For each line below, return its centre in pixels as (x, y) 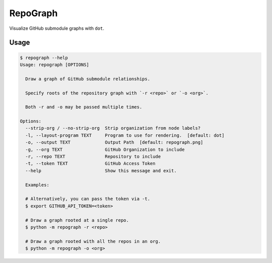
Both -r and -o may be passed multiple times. (84, 107)
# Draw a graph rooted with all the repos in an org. (93, 241)
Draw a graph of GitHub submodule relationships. (88, 79)
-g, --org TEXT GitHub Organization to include (105, 149)
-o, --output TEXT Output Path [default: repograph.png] (114, 142)
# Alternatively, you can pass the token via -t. (88, 199)
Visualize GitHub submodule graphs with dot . (57, 28)
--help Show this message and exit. (101, 171)
